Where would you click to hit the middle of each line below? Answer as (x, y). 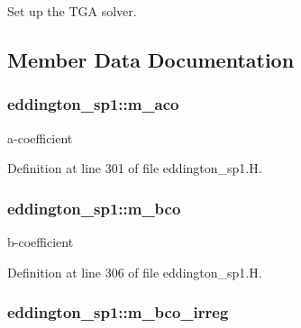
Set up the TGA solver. (72, 11)
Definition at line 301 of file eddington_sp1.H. (135, 168)
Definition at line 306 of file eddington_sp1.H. (135, 272)
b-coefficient (41, 241)
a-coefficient (40, 137)
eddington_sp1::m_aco (93, 104)
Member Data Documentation (151, 59)
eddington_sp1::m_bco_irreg (118, 312)
